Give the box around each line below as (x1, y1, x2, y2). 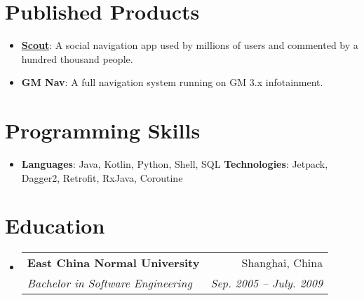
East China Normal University (27, 255, 200, 271)
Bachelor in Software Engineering (27, 275, 192, 292)
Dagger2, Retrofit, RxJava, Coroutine (21, 170, 183, 185)
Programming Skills (5, 116, 201, 145)
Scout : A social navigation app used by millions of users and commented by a (21, 38, 358, 52)
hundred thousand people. (21, 51, 133, 66)
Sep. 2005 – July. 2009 (210, 275, 323, 292)
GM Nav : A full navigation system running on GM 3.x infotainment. (21, 75, 323, 90)
